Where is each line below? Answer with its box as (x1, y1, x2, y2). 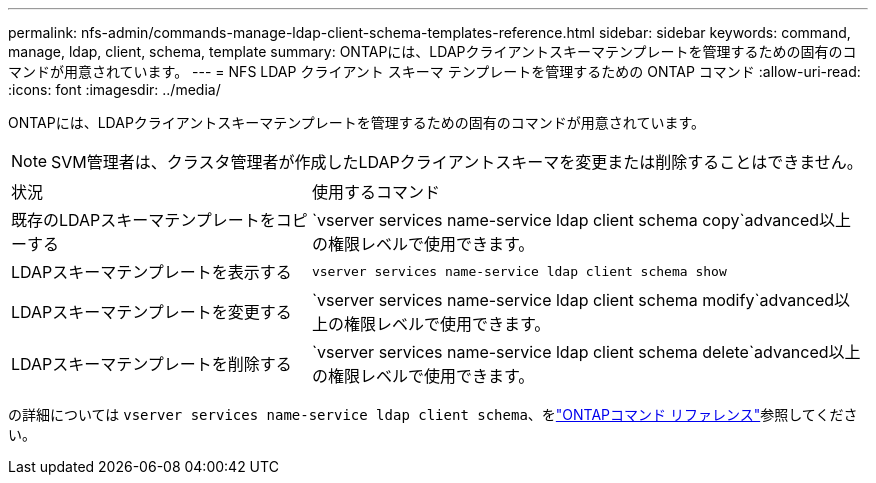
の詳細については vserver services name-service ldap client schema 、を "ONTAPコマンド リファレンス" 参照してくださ (8, 406, 858, 423)
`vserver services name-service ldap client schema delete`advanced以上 (311, 342, 861, 362)
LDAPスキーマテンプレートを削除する (11, 354, 292, 374)
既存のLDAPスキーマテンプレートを (11, 210, 276, 230)
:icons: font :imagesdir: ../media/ (8, 81, 221, 98)
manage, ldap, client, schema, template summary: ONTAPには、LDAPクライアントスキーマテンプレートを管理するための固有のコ (8, 43, 857, 60)
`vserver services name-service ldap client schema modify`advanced (311, 290, 835, 310)
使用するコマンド (311, 182, 440, 202)
